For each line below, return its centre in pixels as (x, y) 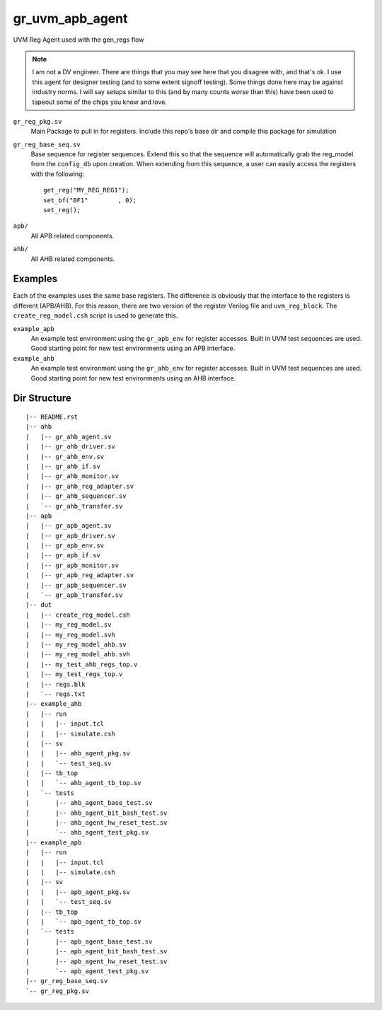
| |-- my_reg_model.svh (71, 634)
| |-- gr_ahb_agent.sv (69, 436)
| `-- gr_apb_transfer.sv (74, 595)
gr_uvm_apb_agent (70, 18)
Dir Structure (42, 399)
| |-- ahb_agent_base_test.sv (89, 803)
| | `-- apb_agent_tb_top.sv (83, 922)
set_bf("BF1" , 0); (90, 200)
